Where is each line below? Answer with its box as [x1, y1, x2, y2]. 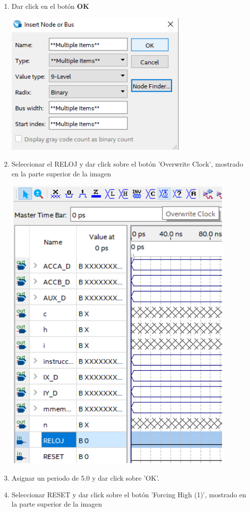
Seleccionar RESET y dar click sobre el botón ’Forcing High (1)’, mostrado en [11, 489, 247, 499]
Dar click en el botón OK [11, 1, 89, 11]
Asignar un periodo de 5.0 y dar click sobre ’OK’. [11, 472, 159, 483]
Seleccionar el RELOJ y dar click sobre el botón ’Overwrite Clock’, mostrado [11, 159, 243, 169]
